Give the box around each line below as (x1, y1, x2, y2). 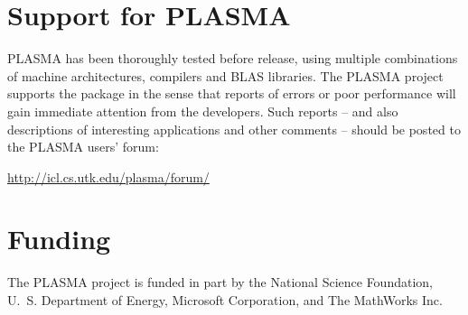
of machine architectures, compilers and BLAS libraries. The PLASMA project (7, 66, 444, 85)
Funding (7, 220, 111, 257)
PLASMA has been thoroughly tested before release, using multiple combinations (7, 49, 458, 68)
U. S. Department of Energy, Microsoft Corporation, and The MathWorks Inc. (7, 291, 443, 309)
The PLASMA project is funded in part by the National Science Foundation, (7, 273, 433, 292)
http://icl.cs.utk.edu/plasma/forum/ (7, 167, 210, 186)
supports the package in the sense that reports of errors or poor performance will (7, 84, 456, 103)
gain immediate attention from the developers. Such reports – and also (7, 101, 398, 120)
